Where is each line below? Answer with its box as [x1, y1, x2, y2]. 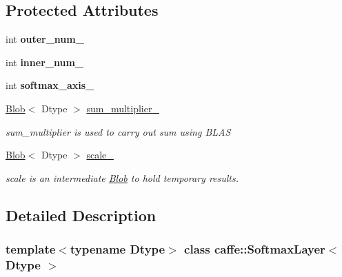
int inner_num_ [6, 54, 83, 69]
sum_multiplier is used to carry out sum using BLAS [6, 124, 231, 138]
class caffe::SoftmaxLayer [184, 240, 325, 258]
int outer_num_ [6, 32, 84, 46]
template [6, 240, 56, 258]
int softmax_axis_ [6, 78, 94, 92]
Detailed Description [6, 204, 157, 225]
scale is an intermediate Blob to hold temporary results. [6, 170, 239, 185]
